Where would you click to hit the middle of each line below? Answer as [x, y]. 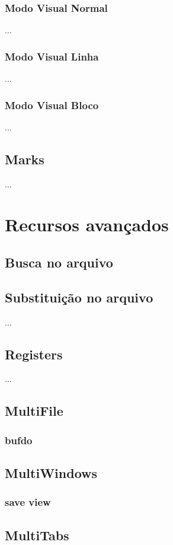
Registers [34, 354]
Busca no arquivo [59, 262]
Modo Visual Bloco [52, 105]
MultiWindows [51, 473]
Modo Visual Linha [52, 56]
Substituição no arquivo [79, 297]
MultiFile [34, 411]
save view [28, 502]
